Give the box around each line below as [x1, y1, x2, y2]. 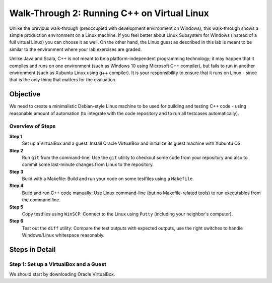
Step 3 [9, 168, 24, 175]
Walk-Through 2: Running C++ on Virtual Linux [9, 8, 209, 19]
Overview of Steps [9, 123, 56, 130]
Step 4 [9, 183, 24, 189]
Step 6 [9, 218, 24, 224]
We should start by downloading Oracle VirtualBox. [9, 271, 115, 277]
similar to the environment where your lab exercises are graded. [9, 46, 142, 52]
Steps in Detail [9, 245, 56, 254]
